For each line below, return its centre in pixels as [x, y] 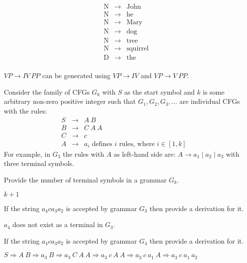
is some [214, 91]
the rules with [83, 154]
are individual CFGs [210, 101]
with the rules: [25, 111]
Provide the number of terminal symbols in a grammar [85, 179]
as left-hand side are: [145, 154]
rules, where [137, 144]
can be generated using [76, 75]
